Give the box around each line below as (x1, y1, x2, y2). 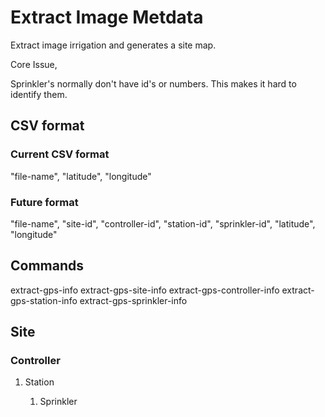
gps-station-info (10, 294, 78, 306)
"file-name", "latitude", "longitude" (10, 170, 152, 182)
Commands (10, 257, 85, 275)
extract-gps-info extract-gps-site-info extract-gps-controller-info (10, 284, 280, 296)
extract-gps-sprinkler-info (79, 294, 188, 306)
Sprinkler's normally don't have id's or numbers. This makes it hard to (10, 77, 297, 90)
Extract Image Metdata (10, 6, 204, 29)
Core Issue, (10, 58, 58, 70)
